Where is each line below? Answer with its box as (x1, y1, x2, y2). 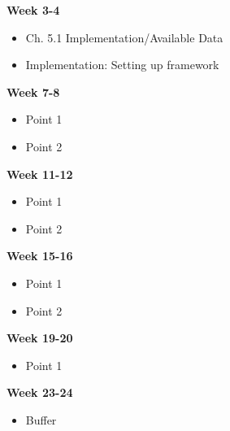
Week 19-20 (7, 329, 73, 346)
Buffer (25, 411, 57, 428)
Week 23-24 (7, 384, 73, 401)
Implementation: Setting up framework (25, 56, 219, 73)
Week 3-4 (7, 2, 60, 18)
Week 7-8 (7, 83, 60, 100)
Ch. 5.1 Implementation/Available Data (25, 28, 223, 46)
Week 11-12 (7, 165, 73, 182)
